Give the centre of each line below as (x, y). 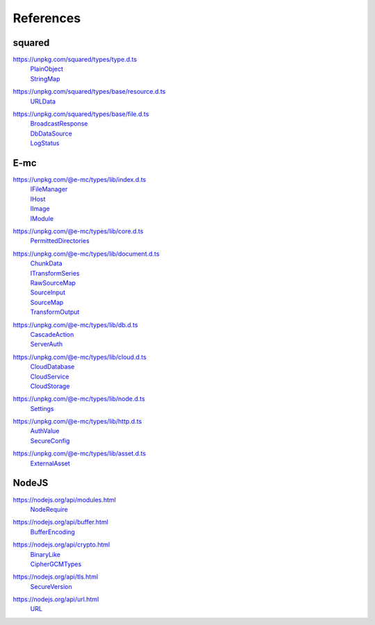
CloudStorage (50, 386)
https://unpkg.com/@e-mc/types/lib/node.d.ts (79, 399)
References (47, 18)
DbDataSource (51, 133)
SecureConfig (50, 440)
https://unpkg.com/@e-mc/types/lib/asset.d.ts (79, 453)
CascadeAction (52, 334)
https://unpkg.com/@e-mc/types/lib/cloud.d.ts (80, 357)
